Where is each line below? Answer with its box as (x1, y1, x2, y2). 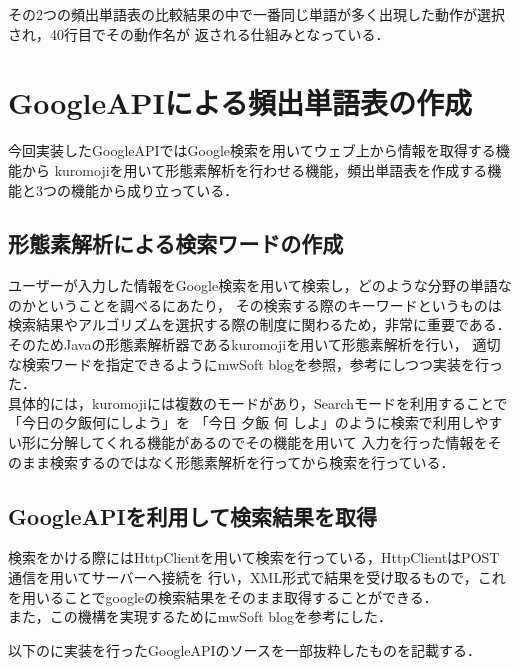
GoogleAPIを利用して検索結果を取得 (8, 500, 377, 531)
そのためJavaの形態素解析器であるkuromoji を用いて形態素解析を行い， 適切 (8, 334, 501, 355)
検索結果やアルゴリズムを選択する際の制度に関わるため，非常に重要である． (8, 314, 511, 335)
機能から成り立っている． (70, 179, 239, 200)
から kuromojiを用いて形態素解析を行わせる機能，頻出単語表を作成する (21, 159, 488, 180)
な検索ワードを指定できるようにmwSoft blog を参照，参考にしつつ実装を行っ (8, 353, 504, 374)
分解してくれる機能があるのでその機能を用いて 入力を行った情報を (49, 432, 488, 453)
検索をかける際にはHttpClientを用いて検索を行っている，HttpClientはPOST (8, 547, 500, 568)
